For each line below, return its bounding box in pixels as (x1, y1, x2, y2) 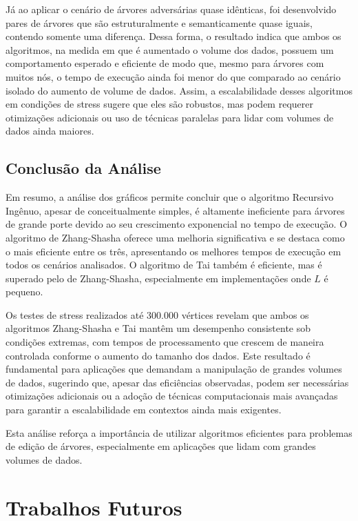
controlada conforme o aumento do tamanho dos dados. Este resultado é (6, 348, 310, 362)
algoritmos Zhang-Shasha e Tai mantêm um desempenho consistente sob (6, 321, 311, 335)
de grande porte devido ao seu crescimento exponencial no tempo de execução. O (6, 217, 348, 231)
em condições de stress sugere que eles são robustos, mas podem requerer (6, 97, 313, 111)
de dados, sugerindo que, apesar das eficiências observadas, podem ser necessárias (6, 375, 349, 389)
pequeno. (6, 284, 43, 299)
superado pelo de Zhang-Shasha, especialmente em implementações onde (6, 271, 311, 285)
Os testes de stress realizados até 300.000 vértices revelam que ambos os (6, 307, 309, 322)
